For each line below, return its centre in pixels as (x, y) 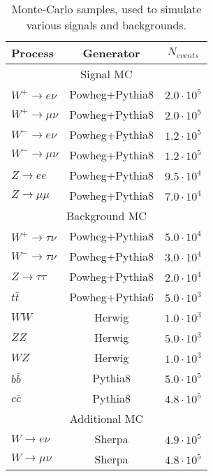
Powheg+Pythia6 (112, 297)
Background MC (106, 216)
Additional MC (106, 418)
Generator (111, 53)
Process (33, 53)
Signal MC (106, 74)
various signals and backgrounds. (106, 25)
